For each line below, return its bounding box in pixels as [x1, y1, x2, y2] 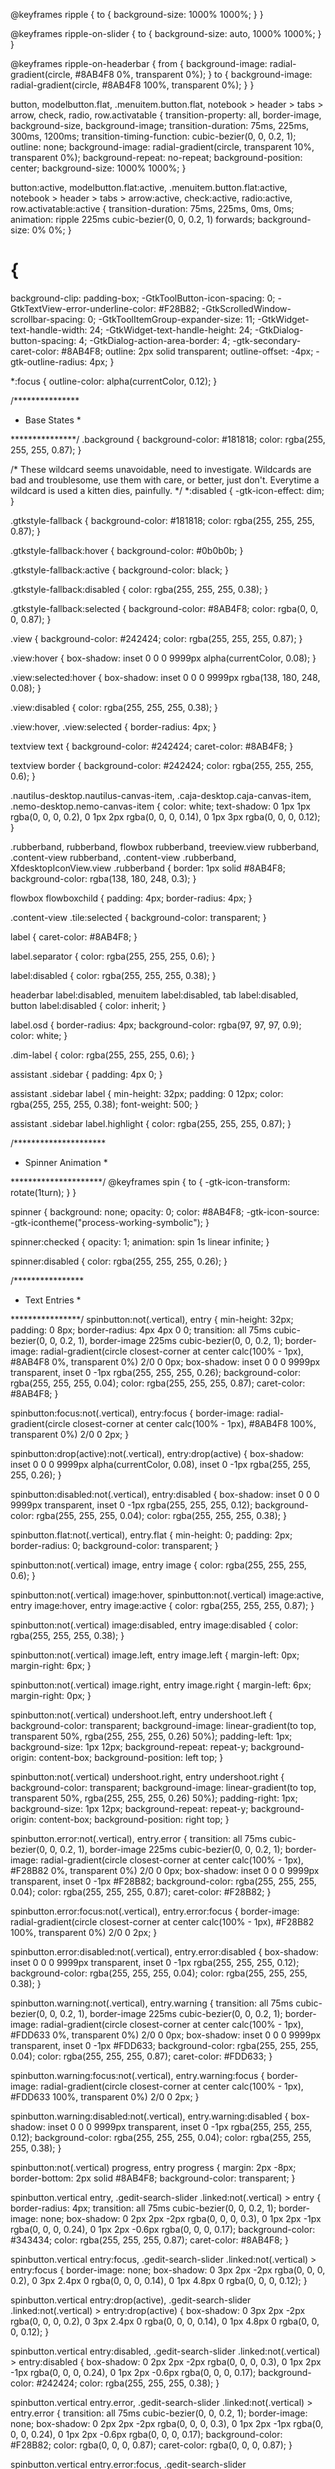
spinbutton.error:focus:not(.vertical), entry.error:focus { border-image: [10, 1905, 300, 1917]
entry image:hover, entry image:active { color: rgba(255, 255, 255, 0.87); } [10, 1599, 315, 1611]
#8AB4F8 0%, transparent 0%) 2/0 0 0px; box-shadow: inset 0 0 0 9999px [10, 1355, 321, 1368]
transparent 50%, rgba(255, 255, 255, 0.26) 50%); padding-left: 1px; [10, 1730, 293, 1742]
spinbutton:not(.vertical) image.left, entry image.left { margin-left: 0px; [10, 1649, 300, 1661]
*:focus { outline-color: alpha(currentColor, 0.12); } [10, 375, 218, 387]
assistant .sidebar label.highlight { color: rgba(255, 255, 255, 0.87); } [10, 1117, 292, 1129]
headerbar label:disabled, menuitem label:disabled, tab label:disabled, [10, 989, 299, 1001]
